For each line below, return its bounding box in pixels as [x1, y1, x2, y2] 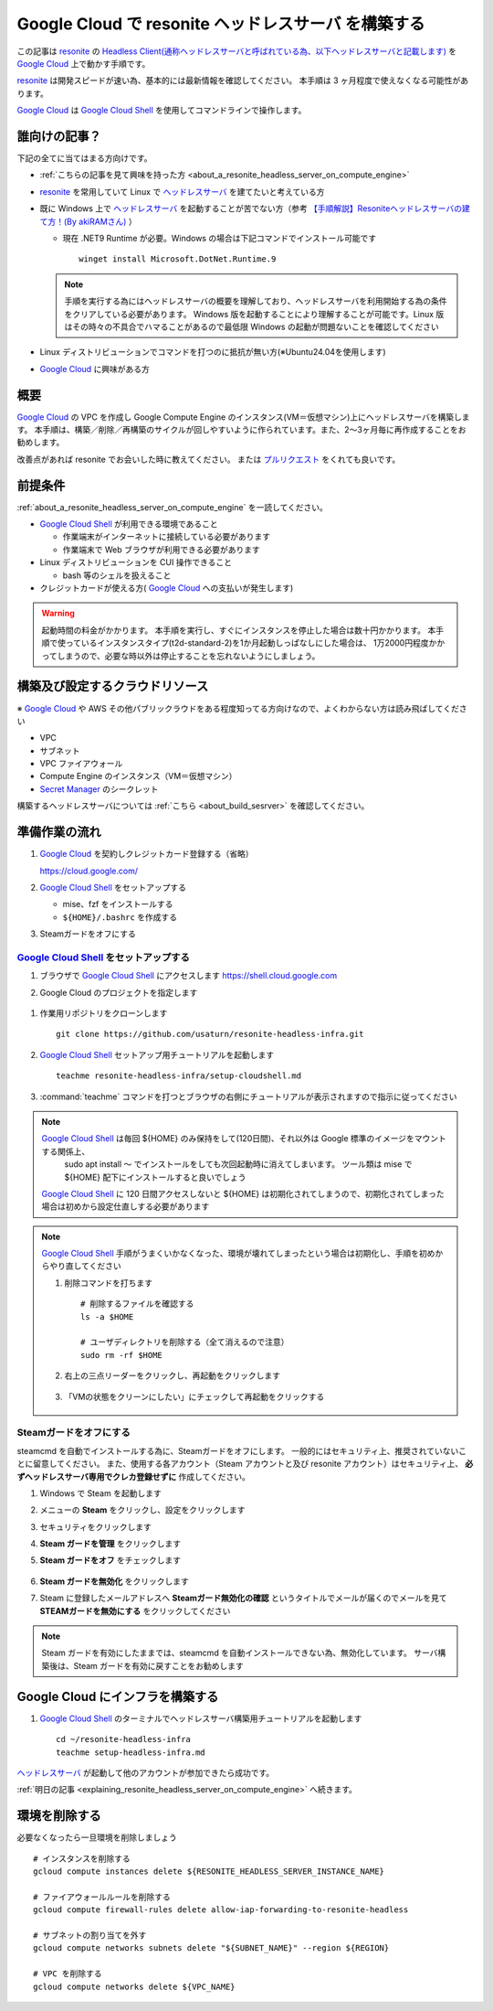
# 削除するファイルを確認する [80, 1299, 194, 1310]
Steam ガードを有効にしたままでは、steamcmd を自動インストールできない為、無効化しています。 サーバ [41, 1647, 438, 1659]
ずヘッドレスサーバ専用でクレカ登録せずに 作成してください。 [16, 1471, 250, 1482]
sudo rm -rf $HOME [80, 1350, 163, 1360]
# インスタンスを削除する [33, 1853, 131, 1864]
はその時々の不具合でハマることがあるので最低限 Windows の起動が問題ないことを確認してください [64, 321, 440, 332]
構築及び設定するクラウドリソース [16, 679, 209, 694]
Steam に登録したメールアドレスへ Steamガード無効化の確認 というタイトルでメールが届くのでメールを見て [39, 1592, 447, 1604]
